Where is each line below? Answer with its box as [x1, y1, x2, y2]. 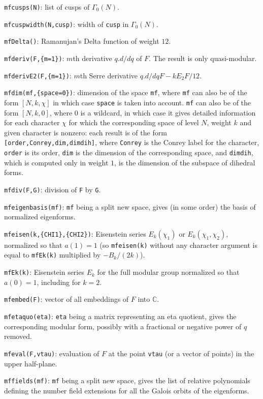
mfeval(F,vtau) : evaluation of [4, 348, 100, 358]
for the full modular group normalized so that [97, 267, 240, 277]
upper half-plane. [4, 358, 57, 368]
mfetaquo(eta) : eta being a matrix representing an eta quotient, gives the [4, 311, 237, 321]
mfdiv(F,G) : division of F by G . [4, 184, 101, 194]
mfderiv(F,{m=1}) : [4, 52, 64, 63]
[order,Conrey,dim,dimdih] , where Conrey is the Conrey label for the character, [4, 137, 259, 148]
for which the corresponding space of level [69, 117, 199, 128]
